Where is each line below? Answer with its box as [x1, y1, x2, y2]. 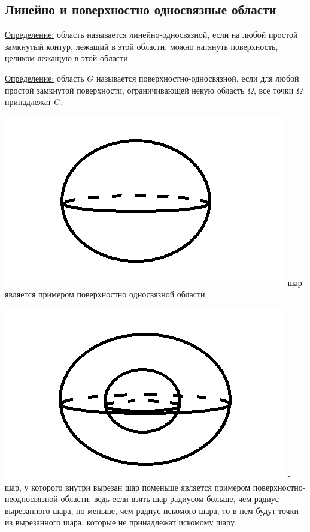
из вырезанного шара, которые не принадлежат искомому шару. [5, 516, 237, 528]
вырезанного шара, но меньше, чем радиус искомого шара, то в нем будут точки [5, 504, 299, 516]
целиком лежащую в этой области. [5, 52, 130, 64]
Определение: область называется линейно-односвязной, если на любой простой [5, 28, 298, 41]
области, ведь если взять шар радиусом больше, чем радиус [60, 492, 279, 505]
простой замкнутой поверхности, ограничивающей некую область [5, 83, 245, 96]
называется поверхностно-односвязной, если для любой [96, 71, 299, 84]
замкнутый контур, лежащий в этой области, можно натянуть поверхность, [5, 40, 278, 52]
